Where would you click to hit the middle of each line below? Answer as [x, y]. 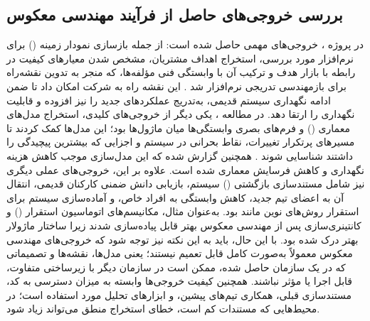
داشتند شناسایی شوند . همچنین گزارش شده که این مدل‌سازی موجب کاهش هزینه [180, 155]
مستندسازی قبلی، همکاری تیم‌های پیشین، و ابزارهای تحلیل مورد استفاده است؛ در [179, 294]
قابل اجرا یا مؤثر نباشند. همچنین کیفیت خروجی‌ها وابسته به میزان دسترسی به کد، [180, 281]
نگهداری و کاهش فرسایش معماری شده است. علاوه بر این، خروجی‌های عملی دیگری [185, 169]
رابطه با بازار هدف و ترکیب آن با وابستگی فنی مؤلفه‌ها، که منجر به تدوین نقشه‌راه [181, 72]
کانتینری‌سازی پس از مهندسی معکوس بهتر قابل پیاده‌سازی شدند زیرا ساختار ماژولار [184, 225]
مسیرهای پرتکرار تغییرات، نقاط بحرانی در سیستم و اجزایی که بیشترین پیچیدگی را [181, 142]
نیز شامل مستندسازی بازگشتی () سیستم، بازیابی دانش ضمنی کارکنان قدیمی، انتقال [186, 184]
